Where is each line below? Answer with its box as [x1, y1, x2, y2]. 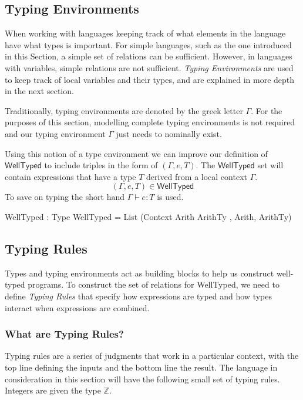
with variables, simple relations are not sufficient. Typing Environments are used [5, 61, 294, 74]
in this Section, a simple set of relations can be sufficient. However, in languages [5, 50, 292, 62]
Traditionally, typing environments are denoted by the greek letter [5, 104, 243, 116]
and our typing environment [5, 127, 106, 139]
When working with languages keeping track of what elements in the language [5, 27, 286, 39]
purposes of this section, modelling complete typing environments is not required [5, 116, 295, 128]
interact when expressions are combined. [5, 301, 150, 314]
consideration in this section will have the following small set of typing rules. [5, 372, 280, 385]
